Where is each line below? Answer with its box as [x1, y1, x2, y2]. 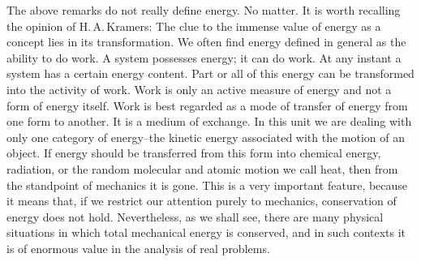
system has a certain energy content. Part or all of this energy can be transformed [6, 65, 415, 82]
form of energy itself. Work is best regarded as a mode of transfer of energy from [6, 97, 408, 114]
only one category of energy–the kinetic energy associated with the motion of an [6, 128, 406, 145]
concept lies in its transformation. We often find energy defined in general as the [6, 33, 406, 50]
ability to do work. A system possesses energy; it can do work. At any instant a [6, 49, 402, 66]
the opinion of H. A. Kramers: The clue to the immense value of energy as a [6, 17, 381, 34]
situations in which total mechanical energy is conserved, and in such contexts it [6, 224, 406, 241]
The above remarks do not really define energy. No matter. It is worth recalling [6, 2, 401, 18]
